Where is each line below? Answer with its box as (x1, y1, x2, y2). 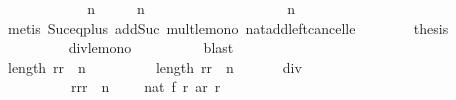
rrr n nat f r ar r (70, 76, 221, 97)
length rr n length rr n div (7, 56, 302, 77)
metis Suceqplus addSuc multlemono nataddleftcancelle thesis (7, 17, 449, 38)
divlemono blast (68, 37, 234, 58)
